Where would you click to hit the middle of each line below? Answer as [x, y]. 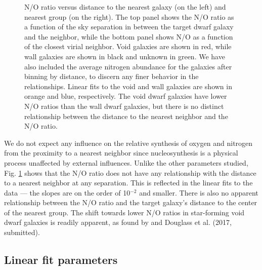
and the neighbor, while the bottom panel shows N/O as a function [129, 36]
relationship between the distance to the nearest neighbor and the [126, 116]
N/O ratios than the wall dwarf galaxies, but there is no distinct [124, 106]
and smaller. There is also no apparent [199, 192]
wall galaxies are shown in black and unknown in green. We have [125, 56]
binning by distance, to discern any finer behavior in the [112, 76]
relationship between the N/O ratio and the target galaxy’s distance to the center [131, 202]
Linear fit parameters [61, 260]
